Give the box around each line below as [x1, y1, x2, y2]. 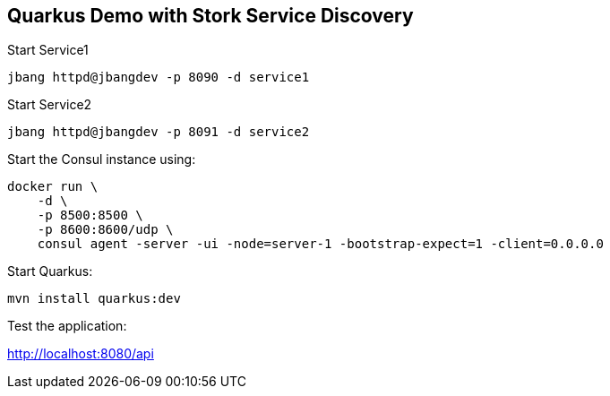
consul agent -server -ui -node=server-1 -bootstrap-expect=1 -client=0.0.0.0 [37, 237, 604, 252]
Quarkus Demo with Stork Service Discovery [7, 4, 414, 27]
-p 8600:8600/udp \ [37, 222, 174, 237]
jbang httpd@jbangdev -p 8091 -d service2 [7, 125, 310, 140]
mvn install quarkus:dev [7, 291, 181, 306]
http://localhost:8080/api [7, 346, 154, 362]
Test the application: [7, 318, 127, 334]
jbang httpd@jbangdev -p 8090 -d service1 [7, 70, 310, 85]
